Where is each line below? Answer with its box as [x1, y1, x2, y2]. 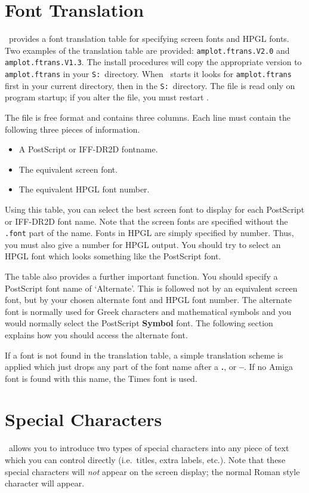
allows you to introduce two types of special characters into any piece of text [8, 442, 289, 454]
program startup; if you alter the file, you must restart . [5, 91, 209, 103]
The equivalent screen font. [18, 163, 118, 175]
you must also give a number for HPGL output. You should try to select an [5, 238, 281, 250]
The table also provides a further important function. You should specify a [5, 270, 278, 282]
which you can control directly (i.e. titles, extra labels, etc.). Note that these [5, 454, 286, 466]
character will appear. [5, 477, 85, 489]
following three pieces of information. [5, 123, 140, 135]
